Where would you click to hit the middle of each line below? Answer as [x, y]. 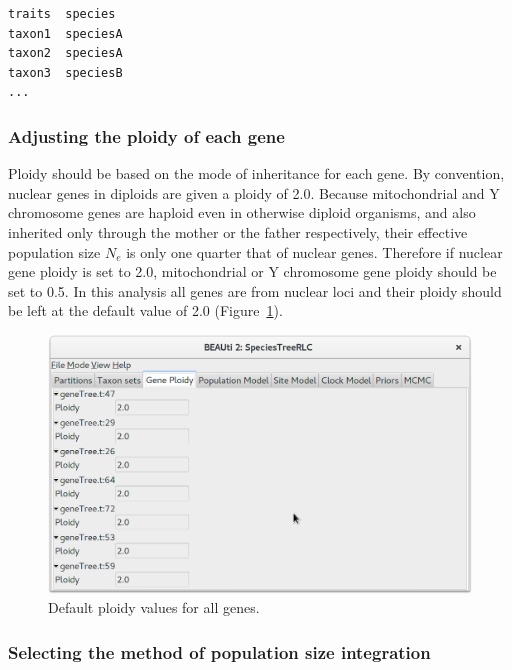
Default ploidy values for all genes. [154, 607]
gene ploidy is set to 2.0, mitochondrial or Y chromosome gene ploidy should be [252, 271]
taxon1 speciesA [65, 33]
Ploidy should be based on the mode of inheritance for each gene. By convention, [256, 173]
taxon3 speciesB [65, 72]
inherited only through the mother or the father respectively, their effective [238, 231]
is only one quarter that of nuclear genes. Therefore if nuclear [314, 251]
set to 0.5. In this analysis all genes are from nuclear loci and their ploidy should [255, 290]
